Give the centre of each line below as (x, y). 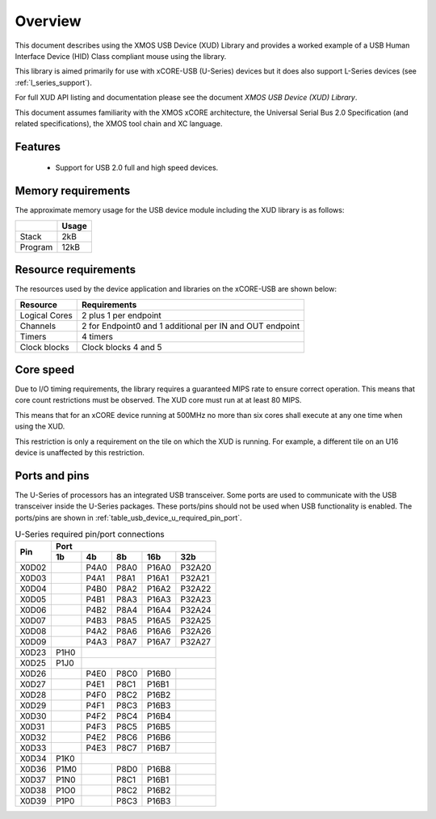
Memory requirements (73, 191)
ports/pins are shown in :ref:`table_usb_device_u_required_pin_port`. (128, 517)
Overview (48, 21)
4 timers (97, 336)
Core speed (45, 369)
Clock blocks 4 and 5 (122, 347)
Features (38, 147)
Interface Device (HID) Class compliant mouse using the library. (121, 56)
